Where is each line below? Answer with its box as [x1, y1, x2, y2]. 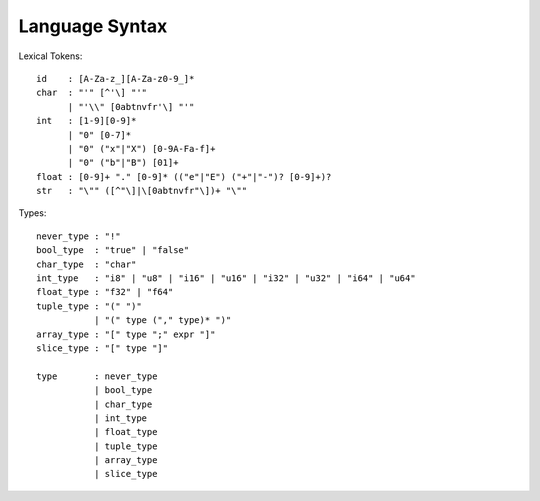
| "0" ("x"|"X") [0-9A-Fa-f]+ [67, 143, 216, 154]
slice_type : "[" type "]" [36, 342, 169, 354]
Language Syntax [18, 15, 168, 37]
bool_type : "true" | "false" [36, 245, 190, 256]
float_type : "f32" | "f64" [36, 286, 174, 298]
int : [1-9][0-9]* [36, 115, 137, 127]
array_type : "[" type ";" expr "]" [36, 328, 216, 340]
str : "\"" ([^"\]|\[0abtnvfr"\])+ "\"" [36, 185, 248, 197]
